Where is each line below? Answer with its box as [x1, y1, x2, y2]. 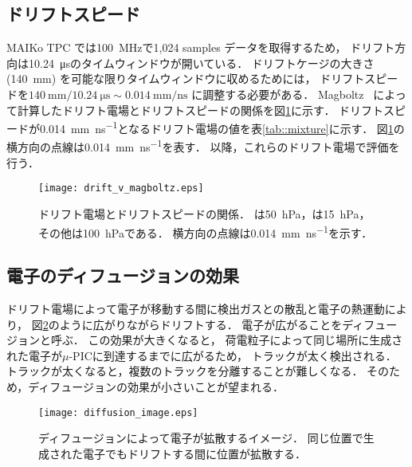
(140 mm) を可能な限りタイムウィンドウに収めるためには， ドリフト [6, 70, 365, 87]
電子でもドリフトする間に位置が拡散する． [82, 445, 306, 461]
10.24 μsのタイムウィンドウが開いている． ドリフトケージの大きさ [28, 54, 375, 71]
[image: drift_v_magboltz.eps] [38, 182, 204, 194]
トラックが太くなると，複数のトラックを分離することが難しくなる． [6, 363, 363, 379]
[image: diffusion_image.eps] [38, 406, 198, 418]
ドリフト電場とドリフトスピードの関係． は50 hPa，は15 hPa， [38, 205, 371, 222]
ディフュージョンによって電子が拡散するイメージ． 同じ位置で [38, 430, 363, 446]
